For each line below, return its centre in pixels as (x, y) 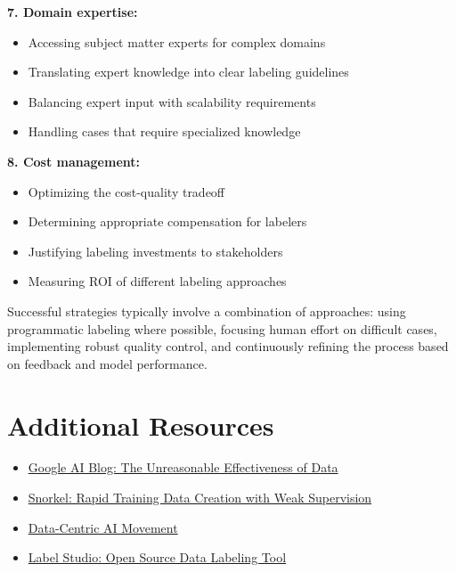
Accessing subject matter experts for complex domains (177, 41)
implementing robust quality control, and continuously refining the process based (228, 346)
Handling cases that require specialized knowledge (164, 131)
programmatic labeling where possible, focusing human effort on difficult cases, (222, 328)
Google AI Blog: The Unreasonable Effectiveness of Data (183, 467)
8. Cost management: (73, 161)
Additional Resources (141, 425)
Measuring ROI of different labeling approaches (157, 281)
